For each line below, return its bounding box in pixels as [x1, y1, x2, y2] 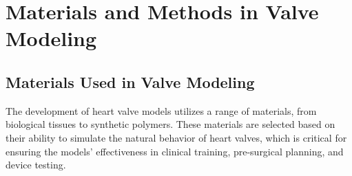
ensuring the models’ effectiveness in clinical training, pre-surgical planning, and [6, 144, 344, 158]
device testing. [6, 157, 66, 172]
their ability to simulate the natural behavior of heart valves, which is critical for [6, 130, 347, 144]
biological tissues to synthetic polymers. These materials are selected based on [6, 117, 335, 131]
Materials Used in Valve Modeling [6, 71, 255, 92]
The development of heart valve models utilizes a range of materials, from [6, 103, 317, 118]
